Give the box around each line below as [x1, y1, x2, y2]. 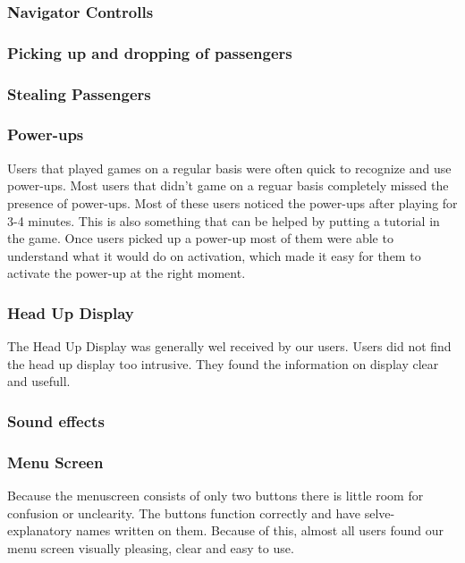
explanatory [7, 521, 72, 540]
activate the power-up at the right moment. [7, 264, 246, 282]
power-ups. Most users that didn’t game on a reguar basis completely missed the [7, 176, 449, 195]
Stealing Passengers [7, 82, 151, 105]
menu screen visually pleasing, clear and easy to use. [7, 538, 294, 557]
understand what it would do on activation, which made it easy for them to [7, 246, 421, 265]
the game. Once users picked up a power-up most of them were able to [7, 229, 393, 248]
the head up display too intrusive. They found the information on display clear [7, 354, 439, 373]
